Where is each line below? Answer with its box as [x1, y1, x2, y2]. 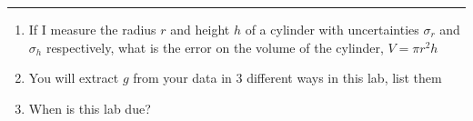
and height [170, 20, 230, 38]
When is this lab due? [28, 98, 151, 117]
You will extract [28, 68, 119, 87]
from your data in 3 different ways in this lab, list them [133, 68, 442, 87]
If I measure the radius [28, 20, 156, 38]
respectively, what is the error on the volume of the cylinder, [45, 37, 384, 56]
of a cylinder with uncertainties [245, 20, 419, 38]
